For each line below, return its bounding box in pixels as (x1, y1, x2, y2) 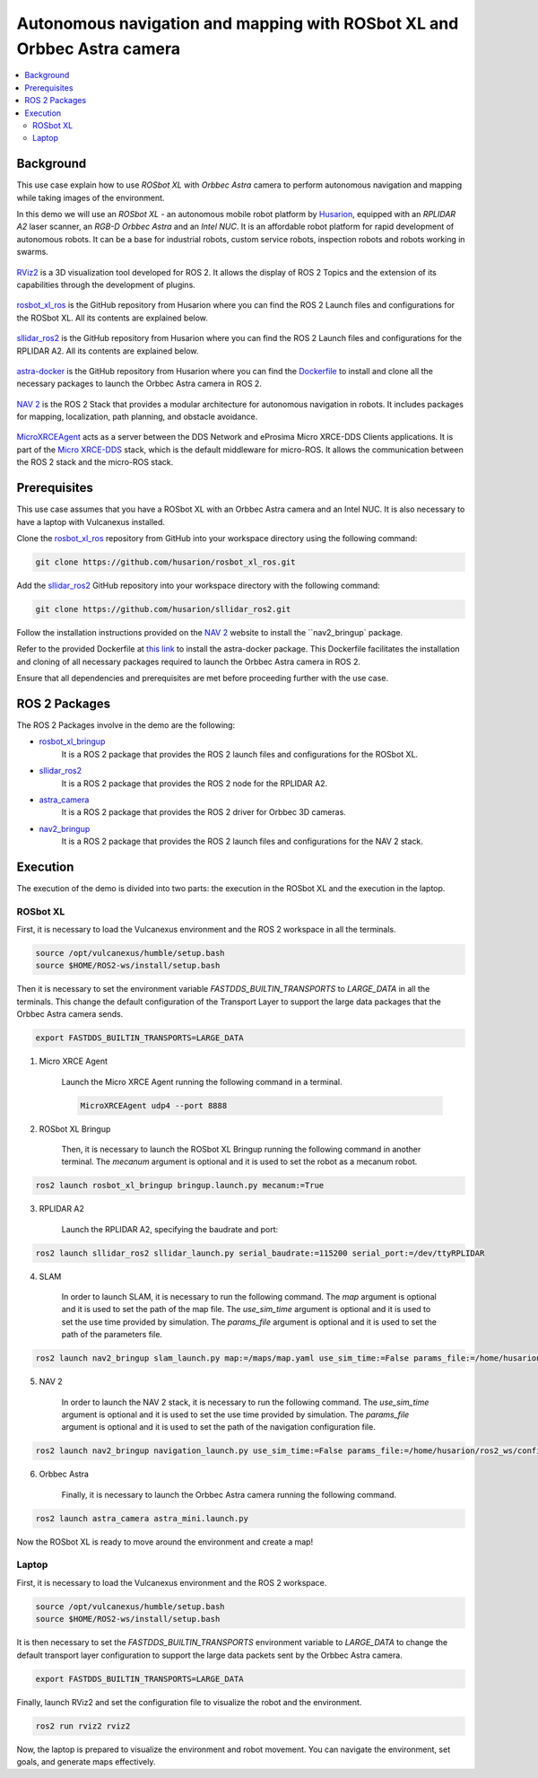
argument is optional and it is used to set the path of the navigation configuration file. (61, 1422, 376, 1432)
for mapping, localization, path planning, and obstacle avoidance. (16, 411, 258, 422)
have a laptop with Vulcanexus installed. (16, 516, 166, 527)
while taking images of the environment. (16, 192, 165, 203)
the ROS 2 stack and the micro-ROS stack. (16, 457, 174, 468)
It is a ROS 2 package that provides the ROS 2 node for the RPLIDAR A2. (61, 777, 328, 789)
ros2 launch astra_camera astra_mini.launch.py (35, 1513, 248, 1523)
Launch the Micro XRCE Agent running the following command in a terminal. (61, 1076, 343, 1087)
